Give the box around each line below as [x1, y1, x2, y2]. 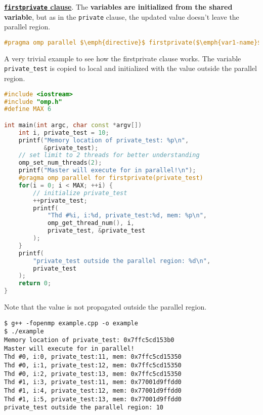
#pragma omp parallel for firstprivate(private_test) [18, 174, 203, 182]
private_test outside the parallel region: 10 [4, 404, 163, 411]
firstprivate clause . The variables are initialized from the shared [4, 2, 233, 12]
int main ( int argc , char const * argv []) [4, 121, 142, 129]
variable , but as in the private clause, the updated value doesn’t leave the [4, 11, 239, 22]
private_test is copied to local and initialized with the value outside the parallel [4, 63, 257, 73]
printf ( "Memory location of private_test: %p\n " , [18, 136, 189, 144]
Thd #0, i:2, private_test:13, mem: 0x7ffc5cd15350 [4, 370, 182, 378]
